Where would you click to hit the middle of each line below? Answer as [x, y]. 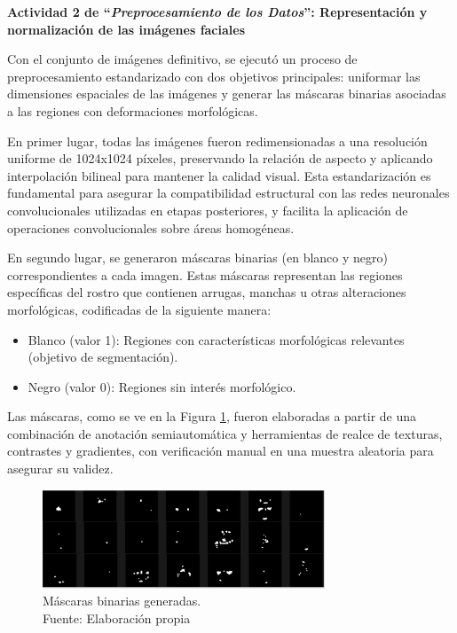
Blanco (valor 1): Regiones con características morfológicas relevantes [216, 339]
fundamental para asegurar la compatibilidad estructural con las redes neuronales [228, 193]
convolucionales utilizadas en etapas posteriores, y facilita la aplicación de [208, 210]
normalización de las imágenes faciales [126, 29]
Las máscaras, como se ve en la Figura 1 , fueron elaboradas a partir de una [212, 416]
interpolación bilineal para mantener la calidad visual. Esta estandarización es [219, 175]
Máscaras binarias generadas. [122, 601]
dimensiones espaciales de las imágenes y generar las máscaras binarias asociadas [227, 94]
